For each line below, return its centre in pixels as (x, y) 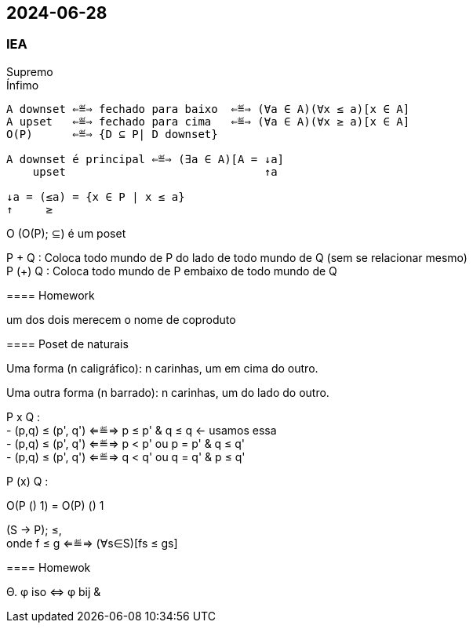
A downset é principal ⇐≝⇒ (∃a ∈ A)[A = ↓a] (146, 159)
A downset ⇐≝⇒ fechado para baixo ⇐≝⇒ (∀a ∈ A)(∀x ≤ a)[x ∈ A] (208, 109)
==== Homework (51, 295)
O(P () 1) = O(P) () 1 (55, 505)
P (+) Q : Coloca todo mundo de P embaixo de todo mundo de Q (172, 271)
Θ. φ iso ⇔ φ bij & (54, 591)
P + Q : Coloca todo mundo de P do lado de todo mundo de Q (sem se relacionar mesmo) (237, 257)
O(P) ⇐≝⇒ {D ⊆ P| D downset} (112, 134)
